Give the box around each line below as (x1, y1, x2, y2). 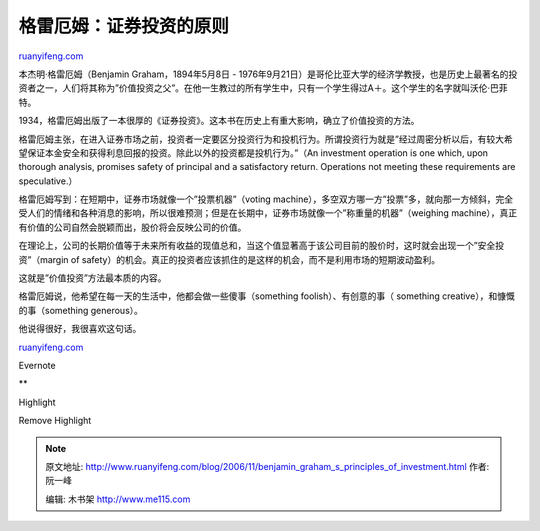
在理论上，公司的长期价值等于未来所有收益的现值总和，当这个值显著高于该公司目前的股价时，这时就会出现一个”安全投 (18, 240, 505, 252)
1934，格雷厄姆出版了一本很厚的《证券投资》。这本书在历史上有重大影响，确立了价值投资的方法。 (18, 115, 420, 127)
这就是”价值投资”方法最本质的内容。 (18, 272, 167, 284)
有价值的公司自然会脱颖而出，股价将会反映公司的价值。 (18, 221, 247, 233)
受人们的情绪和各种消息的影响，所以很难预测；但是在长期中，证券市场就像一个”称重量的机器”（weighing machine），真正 (18, 207, 518, 219)
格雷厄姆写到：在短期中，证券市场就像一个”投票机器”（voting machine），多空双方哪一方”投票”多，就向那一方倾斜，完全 (18, 193, 514, 205)
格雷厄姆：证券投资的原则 (18, 15, 230, 37)
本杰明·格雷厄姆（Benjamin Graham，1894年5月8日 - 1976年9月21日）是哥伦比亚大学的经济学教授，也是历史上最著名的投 (18, 68, 518, 80)
